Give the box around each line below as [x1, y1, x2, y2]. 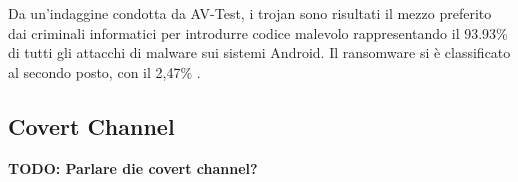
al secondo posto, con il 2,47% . [8, 61, 201, 82]
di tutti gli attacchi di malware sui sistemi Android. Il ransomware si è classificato [8, 42, 511, 63]
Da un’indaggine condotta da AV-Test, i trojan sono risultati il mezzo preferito [8, 3, 492, 23]
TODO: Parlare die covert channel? [8, 157, 258, 178]
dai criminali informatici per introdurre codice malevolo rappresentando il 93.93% [8, 22, 508, 43]
